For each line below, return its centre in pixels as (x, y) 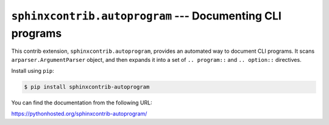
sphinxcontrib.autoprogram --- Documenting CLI (146, 16)
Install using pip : (33, 71)
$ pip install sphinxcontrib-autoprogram (87, 87)
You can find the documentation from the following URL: (82, 103)
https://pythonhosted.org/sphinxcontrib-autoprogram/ (79, 114)
